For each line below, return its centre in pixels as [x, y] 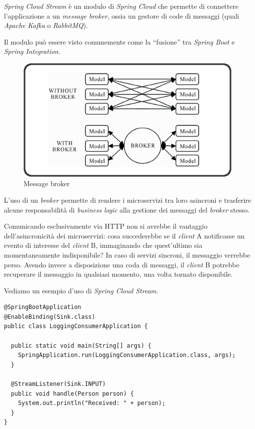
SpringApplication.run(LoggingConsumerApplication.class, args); [127, 355]
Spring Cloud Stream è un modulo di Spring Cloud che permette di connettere [121, 6]
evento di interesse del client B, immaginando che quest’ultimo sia [103, 245]
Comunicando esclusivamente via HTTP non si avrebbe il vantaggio [106, 226]
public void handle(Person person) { [72, 393]
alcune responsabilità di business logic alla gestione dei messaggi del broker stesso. [127, 209]
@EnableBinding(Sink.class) [50, 317]
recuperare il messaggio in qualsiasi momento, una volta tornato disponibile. [118, 274]
